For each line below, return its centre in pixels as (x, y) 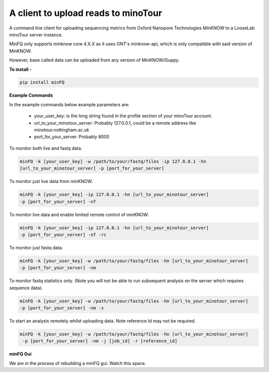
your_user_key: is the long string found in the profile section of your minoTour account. (123, 116)
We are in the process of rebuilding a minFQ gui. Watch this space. (78, 363)
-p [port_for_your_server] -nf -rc (63, 235)
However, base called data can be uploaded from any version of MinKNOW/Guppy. (94, 60)
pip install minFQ (42, 83)
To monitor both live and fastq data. (46, 148)
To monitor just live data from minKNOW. (51, 182)
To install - (20, 69)
